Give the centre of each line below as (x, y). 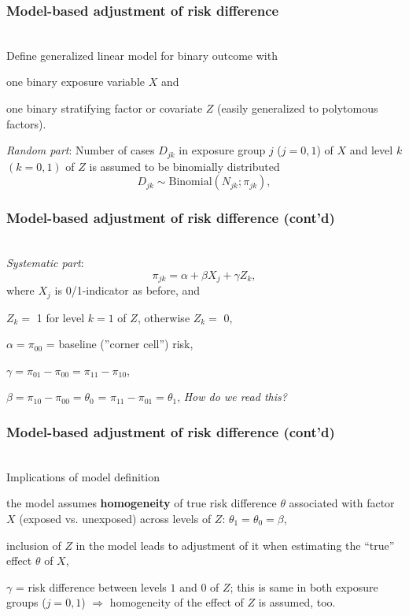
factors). (26, 123)
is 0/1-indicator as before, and (127, 290)
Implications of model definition (83, 476)
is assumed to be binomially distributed (184, 166)
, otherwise (164, 317)
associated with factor (342, 503)
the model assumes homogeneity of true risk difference (142, 503)
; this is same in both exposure (304, 586)
